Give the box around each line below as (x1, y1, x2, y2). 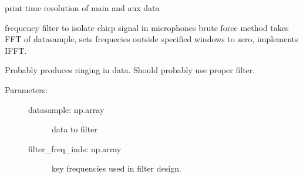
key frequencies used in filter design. (52, 162, 181, 174)
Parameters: (5, 83, 48, 95)
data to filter (52, 123, 97, 135)
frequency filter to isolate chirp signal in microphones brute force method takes (5, 21, 289, 33)
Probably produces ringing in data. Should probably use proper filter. (5, 64, 255, 76)
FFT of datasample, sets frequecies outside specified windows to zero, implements (5, 33, 298, 45)
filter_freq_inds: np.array (28, 142, 122, 155)
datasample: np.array (28, 103, 105, 115)
